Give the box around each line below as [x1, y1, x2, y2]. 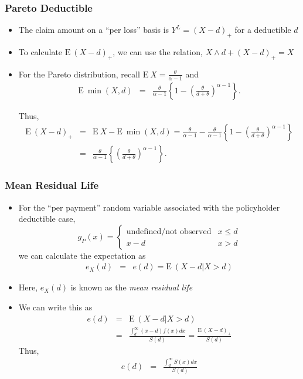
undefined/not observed [126, 228, 212, 236]
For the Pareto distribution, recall [18, 67, 140, 80]
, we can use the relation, [113, 46, 203, 58]
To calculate [18, 46, 63, 58]
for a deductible [234, 23, 291, 36]
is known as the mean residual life [70, 281, 193, 293]
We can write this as [18, 300, 93, 313]
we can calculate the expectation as [18, 249, 146, 261]
